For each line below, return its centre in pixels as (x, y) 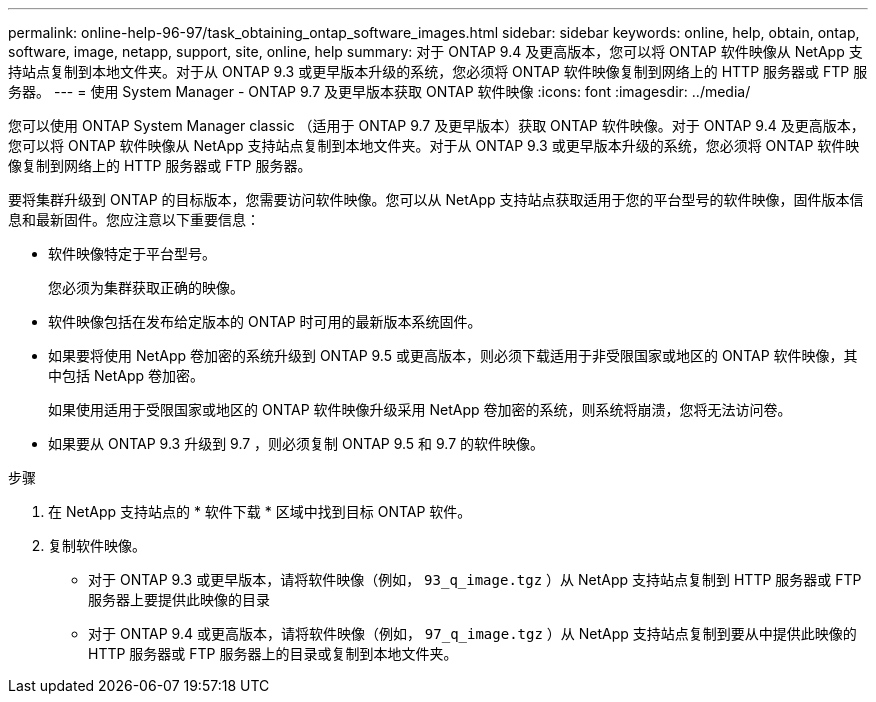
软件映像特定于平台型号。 (132, 253)
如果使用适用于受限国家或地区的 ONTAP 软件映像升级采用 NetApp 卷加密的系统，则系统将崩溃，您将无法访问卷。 (420, 409)
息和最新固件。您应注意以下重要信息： (134, 219)
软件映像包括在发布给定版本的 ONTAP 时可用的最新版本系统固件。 (265, 321)
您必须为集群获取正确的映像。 (146, 287)
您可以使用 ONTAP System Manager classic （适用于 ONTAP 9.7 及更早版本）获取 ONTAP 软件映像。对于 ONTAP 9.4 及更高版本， (436, 125)
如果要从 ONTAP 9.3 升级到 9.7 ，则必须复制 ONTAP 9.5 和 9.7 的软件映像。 (296, 443)
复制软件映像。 (97, 545)
